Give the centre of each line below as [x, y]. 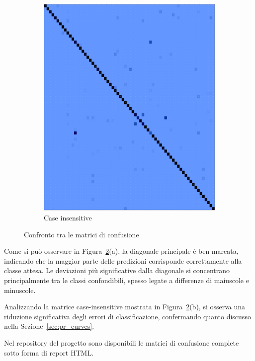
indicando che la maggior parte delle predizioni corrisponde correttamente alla [123, 260]
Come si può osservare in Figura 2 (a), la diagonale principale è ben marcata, [121, 251]
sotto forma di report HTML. [49, 352]
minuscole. [20, 290]
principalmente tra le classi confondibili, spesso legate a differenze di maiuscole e [127, 280]
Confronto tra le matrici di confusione [82, 234]
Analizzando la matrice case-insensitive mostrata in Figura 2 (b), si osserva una [125, 307]
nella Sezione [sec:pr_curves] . [49, 326]
